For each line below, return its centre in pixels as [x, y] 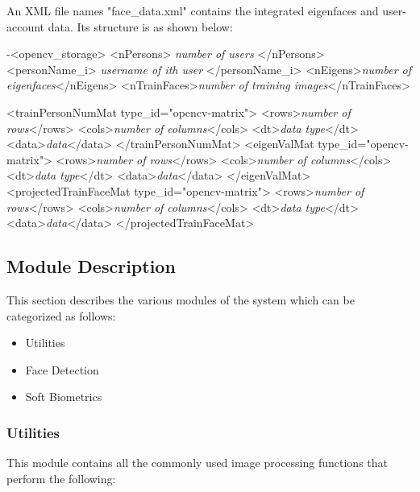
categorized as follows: [61, 315]
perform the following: [61, 478]
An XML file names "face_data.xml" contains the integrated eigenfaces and [193, 10]
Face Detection [62, 369]
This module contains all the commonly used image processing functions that [197, 463]
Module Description [91, 266]
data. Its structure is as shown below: [140, 26]
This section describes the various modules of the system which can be [181, 299]
